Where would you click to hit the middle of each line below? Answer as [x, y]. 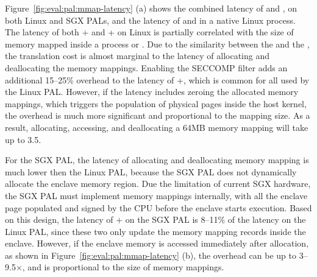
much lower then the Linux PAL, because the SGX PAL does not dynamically [151, 171]
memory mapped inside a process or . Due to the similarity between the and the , [157, 44]
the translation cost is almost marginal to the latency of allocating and [137, 56]
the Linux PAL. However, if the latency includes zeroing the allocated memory [152, 92]
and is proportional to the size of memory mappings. [126, 267]
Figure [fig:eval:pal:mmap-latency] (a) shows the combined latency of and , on [151, 8]
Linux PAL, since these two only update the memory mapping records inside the [155, 231]
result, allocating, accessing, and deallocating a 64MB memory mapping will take [157, 127]
